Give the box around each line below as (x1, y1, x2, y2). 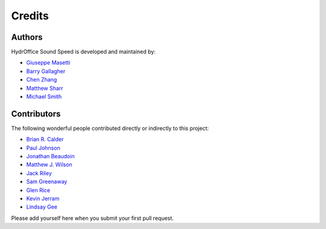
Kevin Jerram (26, 195, 60, 202)
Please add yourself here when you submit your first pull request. (11, 214, 174, 222)
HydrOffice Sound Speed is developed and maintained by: (11, 48, 156, 56)
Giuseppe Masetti (26, 59, 71, 66)
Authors (11, 32, 43, 42)
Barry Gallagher (26, 67, 66, 75)
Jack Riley (26, 169, 53, 176)
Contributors (11, 109, 61, 119)
